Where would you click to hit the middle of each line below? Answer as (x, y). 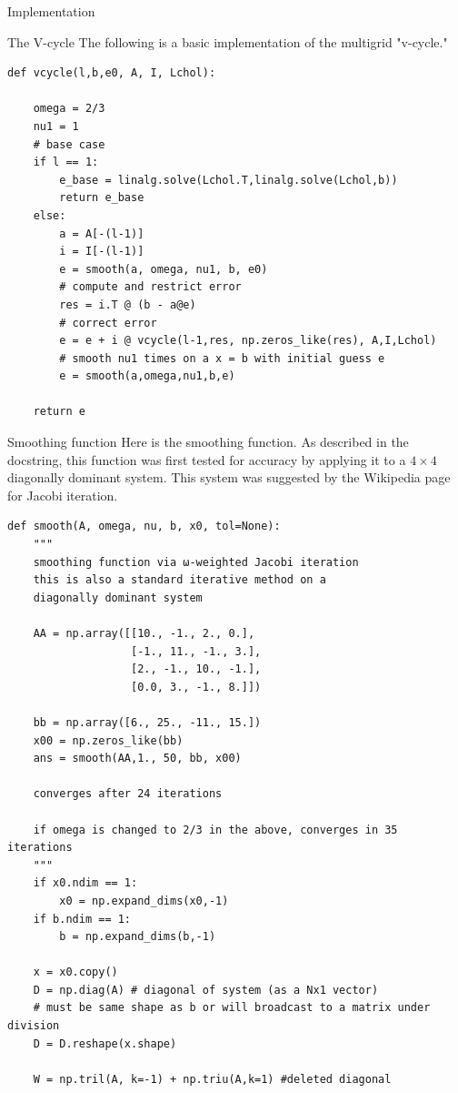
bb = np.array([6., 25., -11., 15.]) (147, 722)
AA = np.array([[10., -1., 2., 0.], (144, 633)
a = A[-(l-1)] (102, 233)
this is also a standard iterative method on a (179, 580)
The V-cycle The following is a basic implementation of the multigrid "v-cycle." (228, 41)
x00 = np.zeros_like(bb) (108, 740)
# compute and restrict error (150, 287)
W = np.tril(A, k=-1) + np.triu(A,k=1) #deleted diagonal (212, 1079)
